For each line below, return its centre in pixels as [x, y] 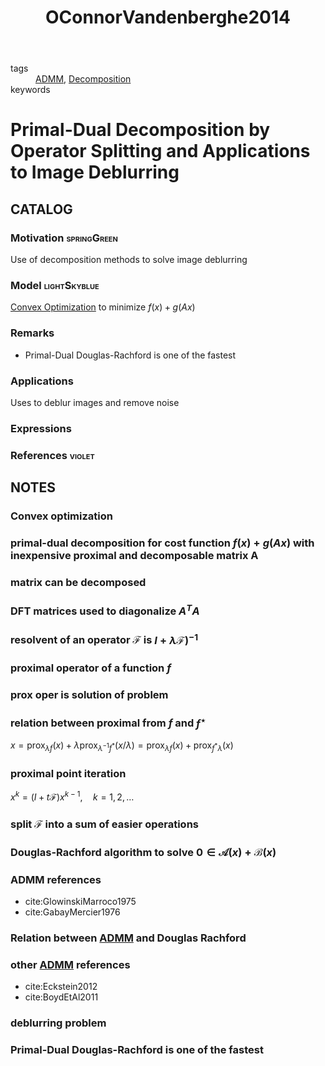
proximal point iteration [68, 774]
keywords [30, 90]
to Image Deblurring [95, 172]
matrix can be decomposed [78, 582]
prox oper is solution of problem [89, 694]
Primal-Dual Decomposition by [140, 130]
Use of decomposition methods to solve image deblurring [129, 260]
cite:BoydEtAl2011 [61, 997]
